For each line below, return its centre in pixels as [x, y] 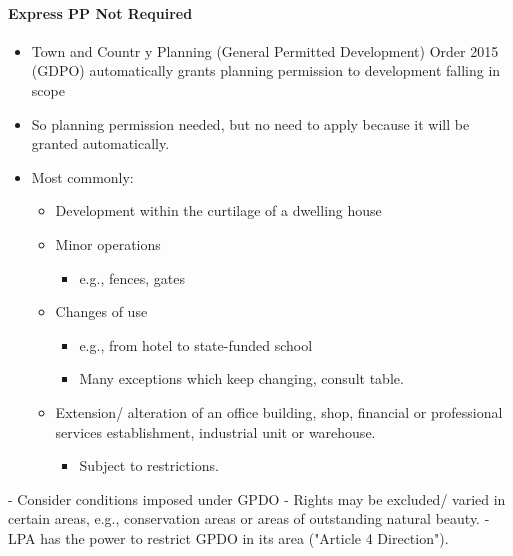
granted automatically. [100, 143]
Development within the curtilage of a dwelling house [218, 210]
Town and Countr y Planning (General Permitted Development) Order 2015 [265, 50]
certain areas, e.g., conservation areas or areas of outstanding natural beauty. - [249, 518]
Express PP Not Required [100, 12]
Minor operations [108, 243]
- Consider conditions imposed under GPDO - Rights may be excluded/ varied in [257, 498]
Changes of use [101, 311]
